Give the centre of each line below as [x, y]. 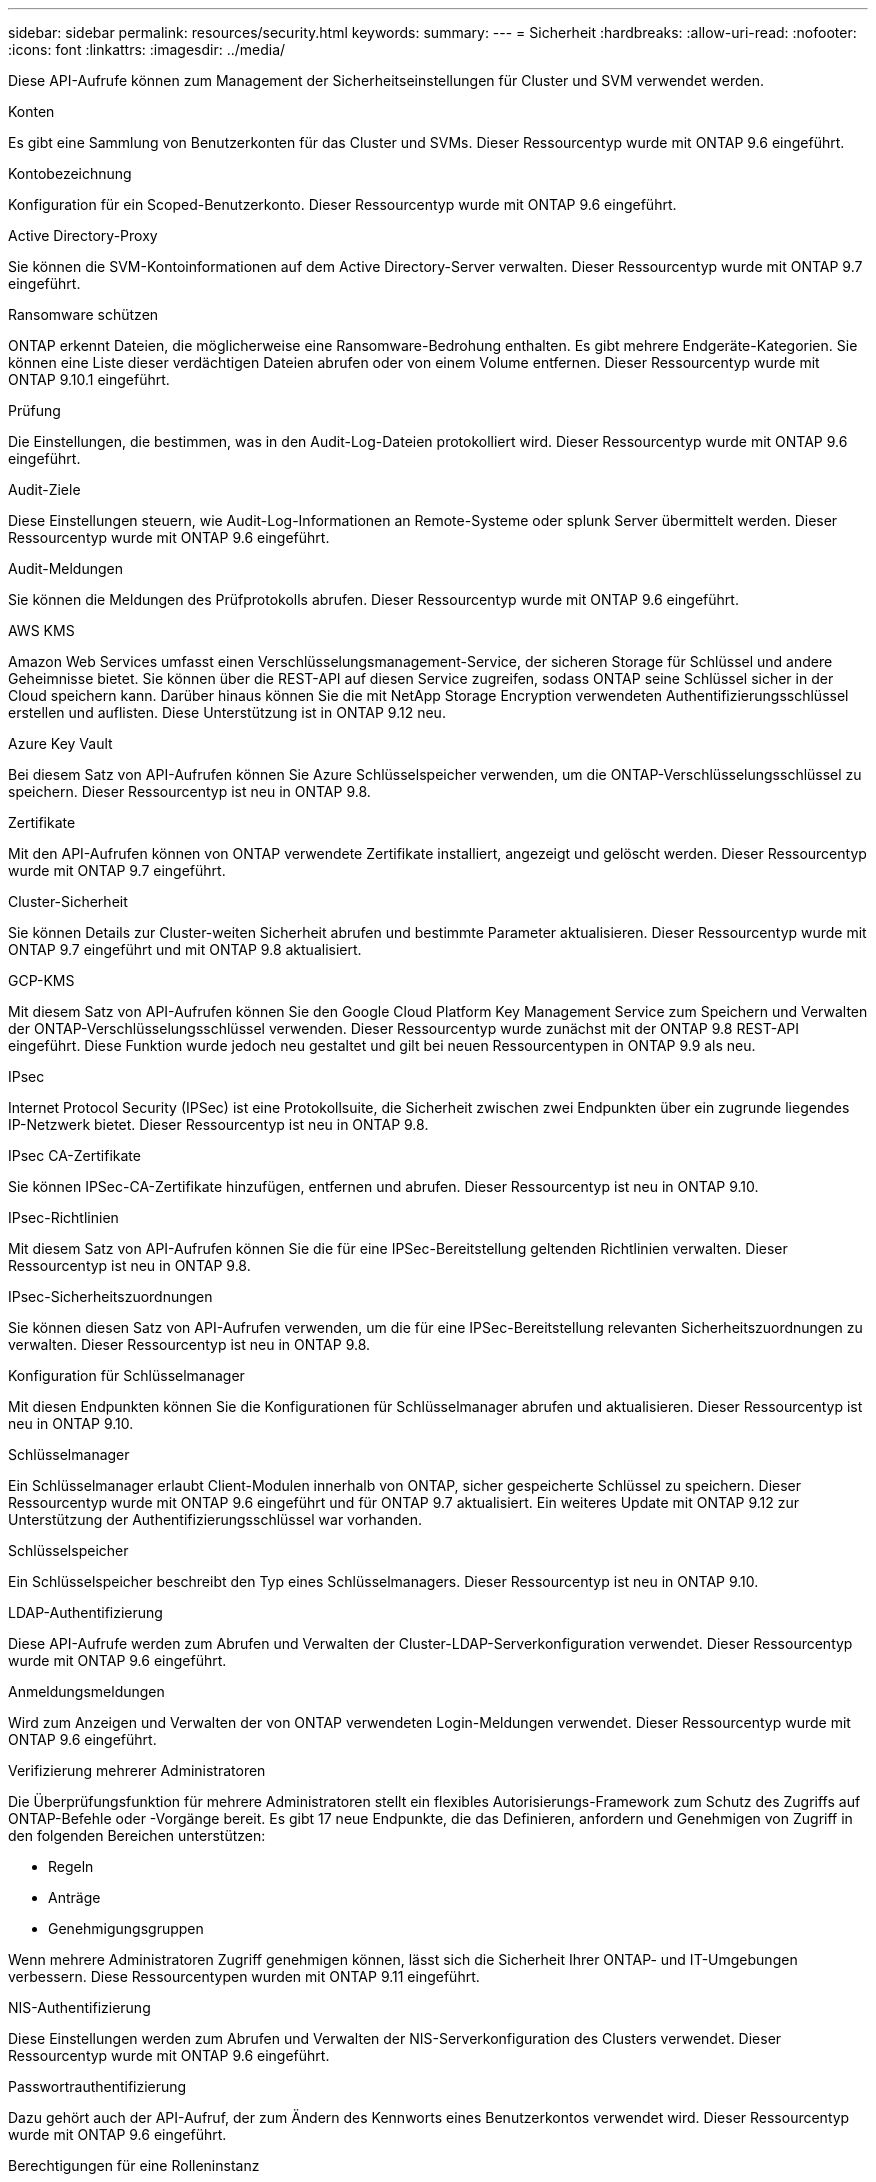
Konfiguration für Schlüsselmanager [126, 1375]
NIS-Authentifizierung [79, 2007]
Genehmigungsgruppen [126, 1928]
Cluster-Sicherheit [68, 901]
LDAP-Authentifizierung [85, 1612]
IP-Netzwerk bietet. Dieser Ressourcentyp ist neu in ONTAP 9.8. [218, 1124]
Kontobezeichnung [70, 173]
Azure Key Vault [60, 743]
